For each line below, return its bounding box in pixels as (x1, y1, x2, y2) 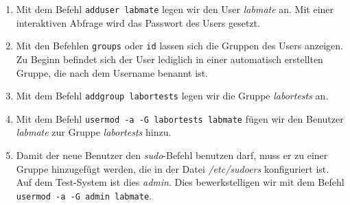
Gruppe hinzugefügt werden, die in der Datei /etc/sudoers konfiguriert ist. (16, 161, 329, 176)
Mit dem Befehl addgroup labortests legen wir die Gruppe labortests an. (16, 88, 329, 103)
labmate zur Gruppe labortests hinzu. (16, 125, 172, 139)
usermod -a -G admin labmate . (16, 188, 152, 202)
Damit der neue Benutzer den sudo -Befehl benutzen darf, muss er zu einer (16, 148, 328, 162)
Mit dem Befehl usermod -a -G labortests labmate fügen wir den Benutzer (16, 111, 344, 125)
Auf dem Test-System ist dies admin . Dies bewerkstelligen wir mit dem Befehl (16, 175, 345, 189)
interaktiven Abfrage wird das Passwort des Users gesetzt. (16, 15, 260, 29)
